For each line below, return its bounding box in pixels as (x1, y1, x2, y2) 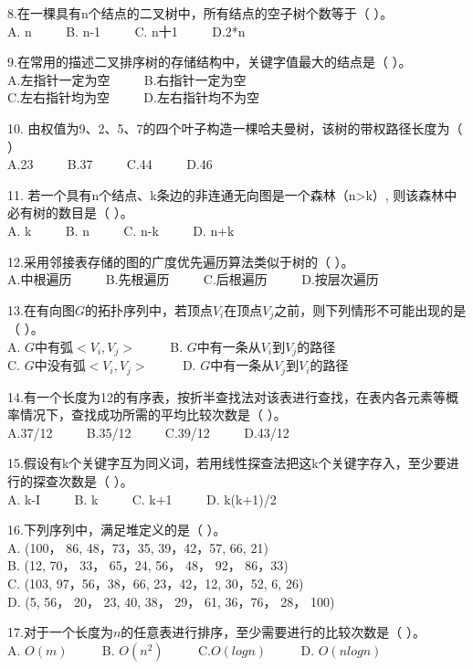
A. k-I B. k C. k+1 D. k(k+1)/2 (7, 489, 277, 508)
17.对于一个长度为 (7, 622, 113, 642)
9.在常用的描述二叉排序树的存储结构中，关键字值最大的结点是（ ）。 (7, 52, 412, 71)
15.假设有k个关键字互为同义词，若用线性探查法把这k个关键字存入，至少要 (7, 453, 447, 473)
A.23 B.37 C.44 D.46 (7, 154, 213, 174)
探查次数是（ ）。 (32, 472, 133, 491)
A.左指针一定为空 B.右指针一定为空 (7, 69, 247, 89)
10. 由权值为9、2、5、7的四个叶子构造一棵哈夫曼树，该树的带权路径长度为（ (7, 118, 463, 137)
